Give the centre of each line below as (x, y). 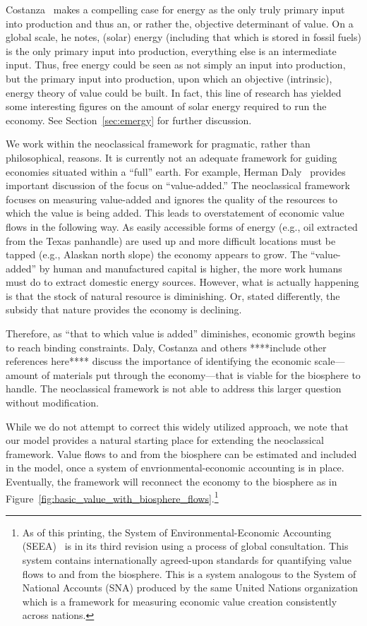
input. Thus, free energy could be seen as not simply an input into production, (176, 65)
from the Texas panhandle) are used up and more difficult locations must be (171, 240)
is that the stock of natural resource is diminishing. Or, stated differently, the (173, 295)
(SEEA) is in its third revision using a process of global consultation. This (185, 546)
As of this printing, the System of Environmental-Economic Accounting (177, 532)
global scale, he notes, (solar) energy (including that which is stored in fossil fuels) (183, 37)
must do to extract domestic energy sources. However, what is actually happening (182, 282)
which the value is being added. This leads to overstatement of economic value (175, 213)
